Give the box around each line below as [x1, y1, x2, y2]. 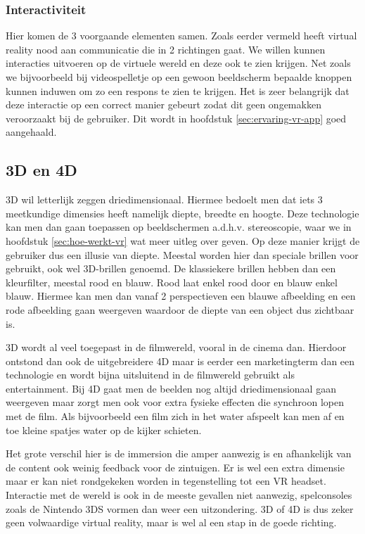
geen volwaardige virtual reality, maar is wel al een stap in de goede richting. [6, 515, 337, 530]
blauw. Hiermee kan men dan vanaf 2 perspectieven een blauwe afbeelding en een [6, 288, 356, 303]
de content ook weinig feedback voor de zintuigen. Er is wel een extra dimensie [6, 459, 345, 474]
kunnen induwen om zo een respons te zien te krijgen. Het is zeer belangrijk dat [6, 83, 350, 98]
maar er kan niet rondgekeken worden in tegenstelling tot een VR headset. [6, 473, 326, 488]
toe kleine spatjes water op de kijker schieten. [6, 422, 202, 437]
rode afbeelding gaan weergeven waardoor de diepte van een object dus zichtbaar [6, 302, 354, 317]
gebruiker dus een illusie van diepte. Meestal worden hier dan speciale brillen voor [6, 247, 359, 262]
